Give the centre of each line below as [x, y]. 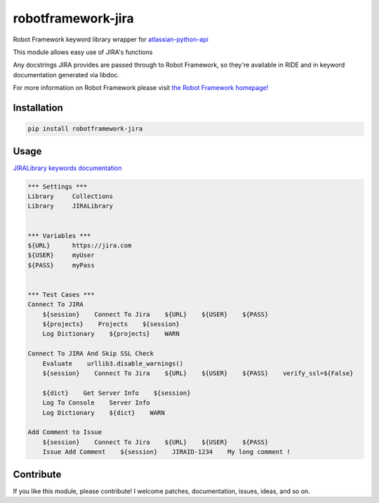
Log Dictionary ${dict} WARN [104, 412]
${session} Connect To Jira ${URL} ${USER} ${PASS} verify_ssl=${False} [198, 373]
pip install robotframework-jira [85, 129]
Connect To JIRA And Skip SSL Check [91, 354]
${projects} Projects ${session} [111, 324]
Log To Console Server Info [96, 403]
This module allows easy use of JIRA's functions [83, 52]
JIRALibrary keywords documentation [67, 168]
